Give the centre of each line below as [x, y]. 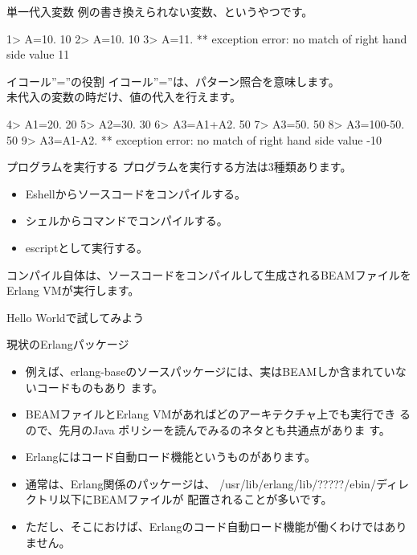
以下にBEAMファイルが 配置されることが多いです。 [196, 499]
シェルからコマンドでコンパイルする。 [127, 220]
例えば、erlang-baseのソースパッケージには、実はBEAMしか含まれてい [210, 371]
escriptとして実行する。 [86, 247]
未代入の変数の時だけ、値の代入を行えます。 [124, 97]
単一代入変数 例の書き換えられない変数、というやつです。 [160, 11]
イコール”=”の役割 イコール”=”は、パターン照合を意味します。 [173, 81]
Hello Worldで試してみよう [76, 317]
